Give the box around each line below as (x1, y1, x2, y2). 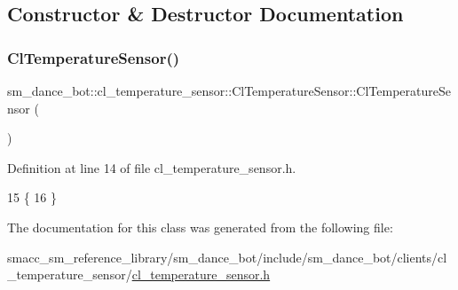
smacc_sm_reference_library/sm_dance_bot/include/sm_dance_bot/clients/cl (7, 247, 447, 266)
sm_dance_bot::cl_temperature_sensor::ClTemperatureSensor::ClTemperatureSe (7, 82, 451, 99)
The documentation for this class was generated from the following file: (7, 217, 393, 236)
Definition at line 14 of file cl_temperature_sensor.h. (7, 158, 296, 176)
